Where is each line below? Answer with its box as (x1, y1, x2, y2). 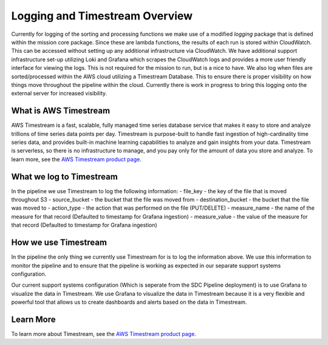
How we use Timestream (11, 237, 108, 248)
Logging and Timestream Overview (11, 9, 193, 22)
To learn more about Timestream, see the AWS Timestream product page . (11, 330, 197, 337)
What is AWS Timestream (11, 106, 111, 116)
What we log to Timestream (11, 171, 118, 182)
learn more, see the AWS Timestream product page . (11, 155, 142, 163)
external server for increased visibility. (11, 90, 108, 97)
